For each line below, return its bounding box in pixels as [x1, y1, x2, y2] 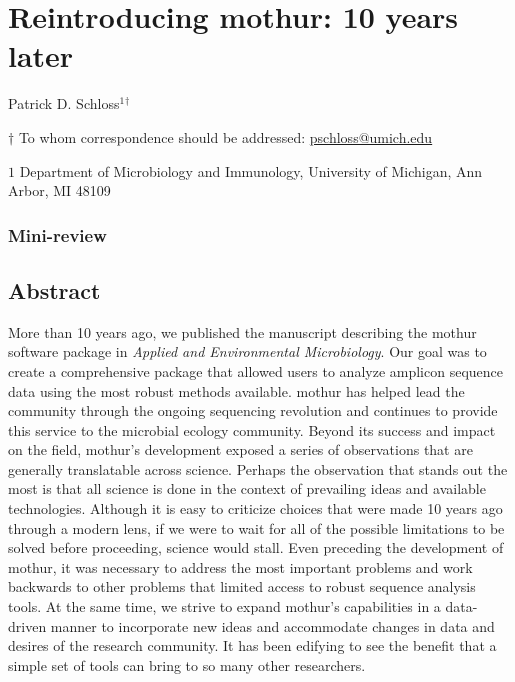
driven [8, 615, 47, 636]
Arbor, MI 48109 [8, 180, 111, 201]
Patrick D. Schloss [8, 93, 120, 114]
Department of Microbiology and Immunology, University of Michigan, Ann [19, 160, 483, 181]
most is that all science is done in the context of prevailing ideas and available [8, 478, 486, 499]
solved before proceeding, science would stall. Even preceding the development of [8, 537, 504, 558]
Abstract [8, 274, 101, 305]
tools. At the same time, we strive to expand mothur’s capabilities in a [8, 596, 441, 617]
